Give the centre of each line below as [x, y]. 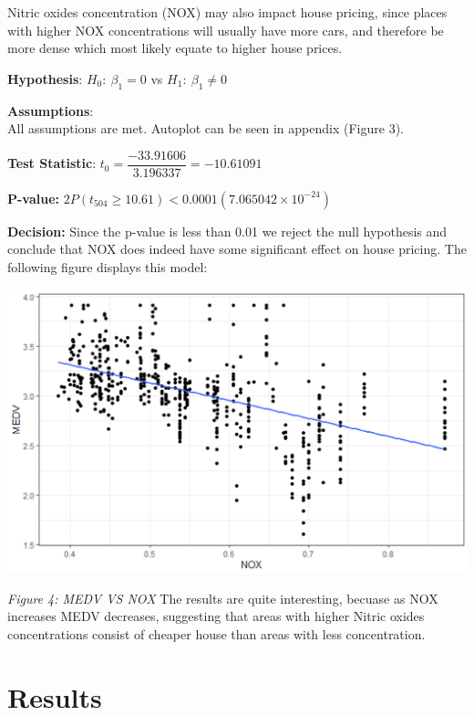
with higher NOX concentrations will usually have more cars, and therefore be [226, 30]
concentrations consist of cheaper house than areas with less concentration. [216, 633]
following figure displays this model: [108, 267]
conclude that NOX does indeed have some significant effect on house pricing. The [237, 249]
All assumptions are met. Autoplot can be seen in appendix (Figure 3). [206, 128]
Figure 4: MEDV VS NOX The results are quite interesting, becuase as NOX [223, 598]
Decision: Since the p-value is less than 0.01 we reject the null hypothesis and [227, 231]
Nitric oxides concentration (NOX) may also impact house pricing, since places [227, 12]
